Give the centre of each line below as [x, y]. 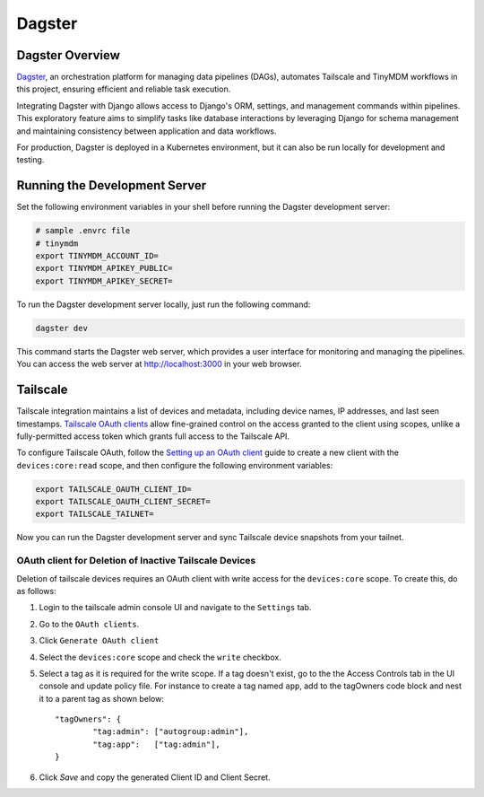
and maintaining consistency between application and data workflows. [147, 131]
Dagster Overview [69, 55]
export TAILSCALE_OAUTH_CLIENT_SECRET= [123, 502]
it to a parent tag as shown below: [102, 698]
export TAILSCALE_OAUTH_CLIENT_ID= [113, 489]
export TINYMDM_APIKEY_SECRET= [104, 281]
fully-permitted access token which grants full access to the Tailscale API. [153, 436]
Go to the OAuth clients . [89, 624]
